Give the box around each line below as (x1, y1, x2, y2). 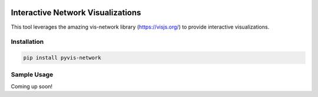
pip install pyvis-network (23, 54, 101, 61)
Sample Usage (11, 71, 54, 79)
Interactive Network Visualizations (11, 8, 141, 18)
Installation (11, 38, 44, 46)
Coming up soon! (11, 82, 53, 90)
